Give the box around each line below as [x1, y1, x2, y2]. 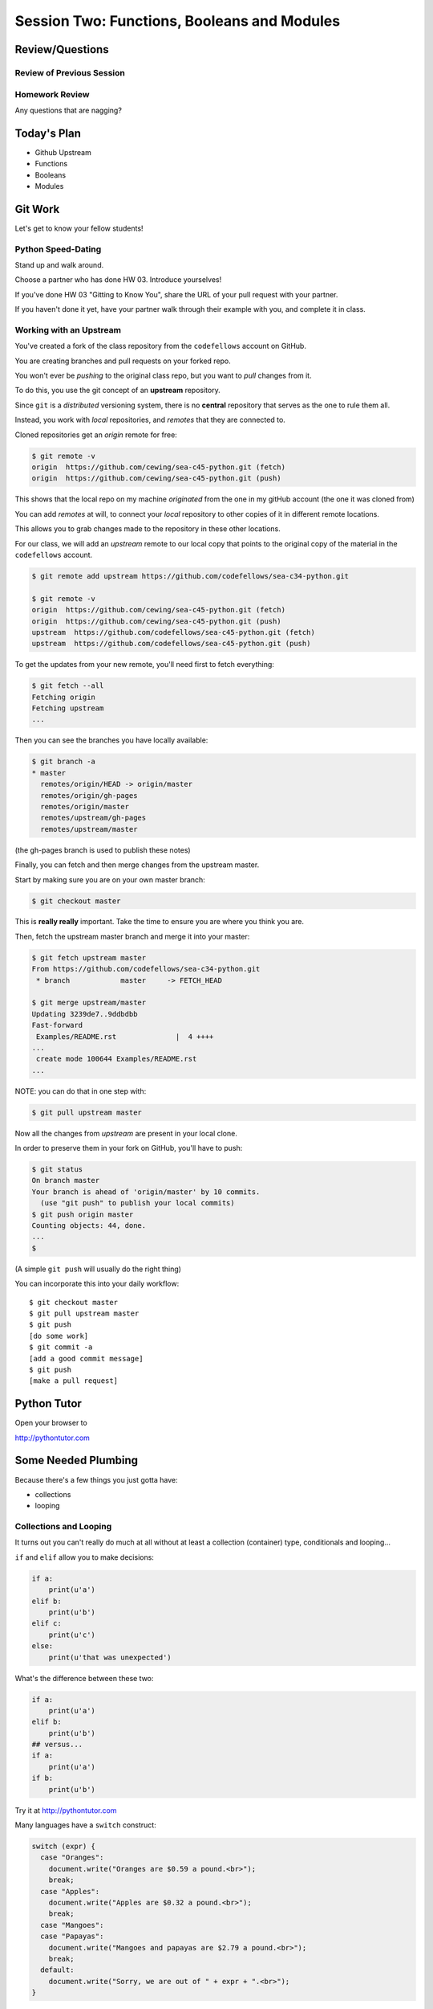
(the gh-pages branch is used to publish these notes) [14, 845, 192, 855]
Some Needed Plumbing [14, 1454, 139, 1467]
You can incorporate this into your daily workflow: [14, 1279, 180, 1289]
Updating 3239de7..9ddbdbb [31, 1009, 138, 1018]
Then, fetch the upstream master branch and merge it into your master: [14, 931, 250, 941]
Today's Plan [14, 126, 82, 140]
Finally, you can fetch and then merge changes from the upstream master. [14, 860, 260, 869]
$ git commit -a [29, 1343, 93, 1352]
